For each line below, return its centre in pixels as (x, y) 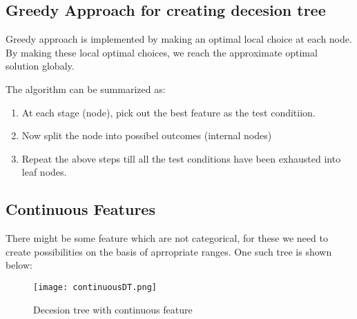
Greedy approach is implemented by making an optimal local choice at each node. (179, 39)
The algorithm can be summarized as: (86, 89)
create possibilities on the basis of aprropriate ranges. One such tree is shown (169, 251)
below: (19, 265)
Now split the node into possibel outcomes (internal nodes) (147, 135)
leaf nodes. (44, 172)
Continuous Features (80, 209)
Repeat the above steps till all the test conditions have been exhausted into (181, 158)
